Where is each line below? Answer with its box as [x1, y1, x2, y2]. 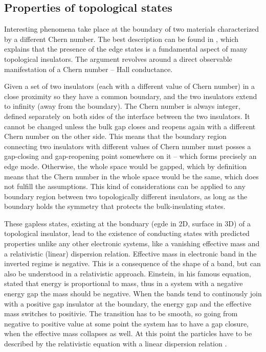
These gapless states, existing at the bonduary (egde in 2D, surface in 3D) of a [4, 218, 251, 228]
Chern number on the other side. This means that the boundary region [4, 131, 227, 142]
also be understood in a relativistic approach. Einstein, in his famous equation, [4, 268, 251, 278]
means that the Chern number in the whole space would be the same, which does [4, 171, 259, 181]
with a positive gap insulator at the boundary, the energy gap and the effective [4, 298, 252, 309]
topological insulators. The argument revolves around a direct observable [4, 53, 232, 64]
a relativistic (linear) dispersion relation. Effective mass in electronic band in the [4, 248, 257, 259]
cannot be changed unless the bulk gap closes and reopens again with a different [4, 121, 256, 131]
